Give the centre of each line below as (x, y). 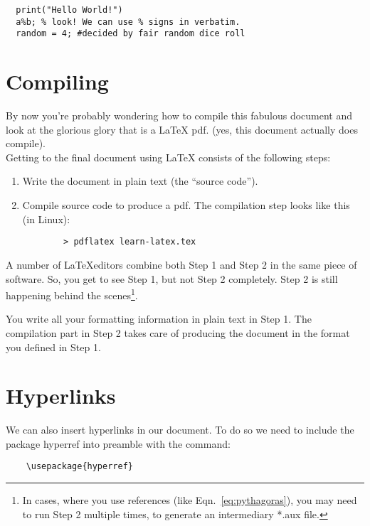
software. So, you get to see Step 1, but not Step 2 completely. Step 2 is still (172, 278)
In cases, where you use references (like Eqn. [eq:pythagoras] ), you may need (190, 500)
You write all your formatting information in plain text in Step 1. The (159, 319)
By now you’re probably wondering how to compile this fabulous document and (179, 116)
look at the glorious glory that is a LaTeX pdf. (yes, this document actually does (182, 129)
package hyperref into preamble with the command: (118, 443)
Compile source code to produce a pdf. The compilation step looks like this (186, 205)
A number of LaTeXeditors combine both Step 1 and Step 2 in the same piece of (181, 264)
